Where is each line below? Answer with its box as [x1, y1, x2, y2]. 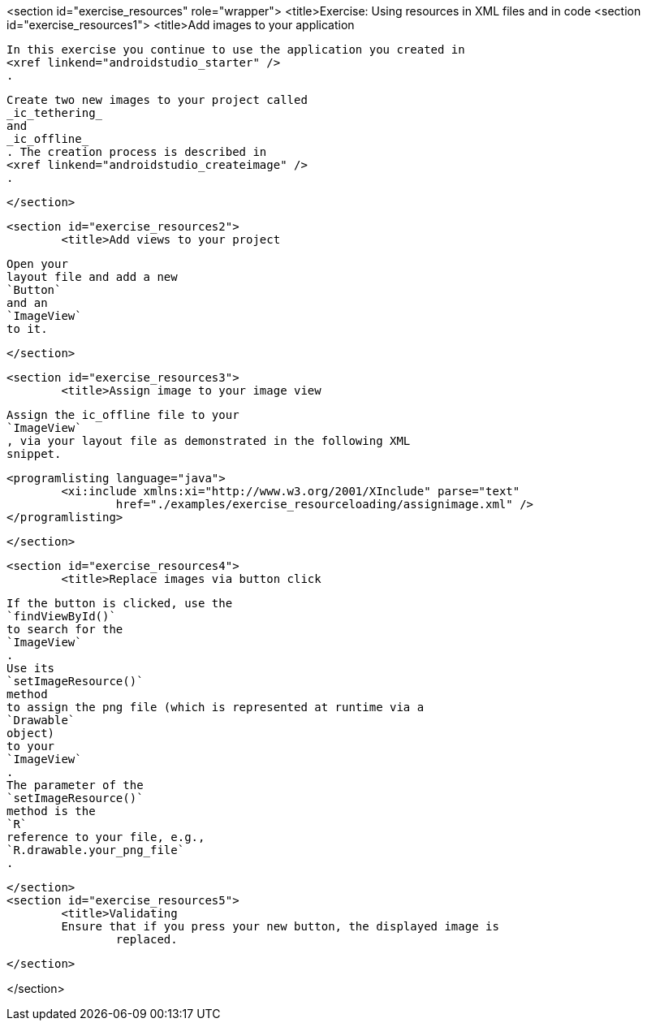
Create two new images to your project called [6, 93, 308, 106]
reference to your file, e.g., [6, 831, 205, 844]
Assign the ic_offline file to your [6, 408, 239, 421]
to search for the [6, 623, 123, 636]
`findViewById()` [6, 610, 116, 623]
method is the [6, 805, 96, 818]
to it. [6, 322, 48, 335]
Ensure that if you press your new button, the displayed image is [61, 920, 499, 933]
